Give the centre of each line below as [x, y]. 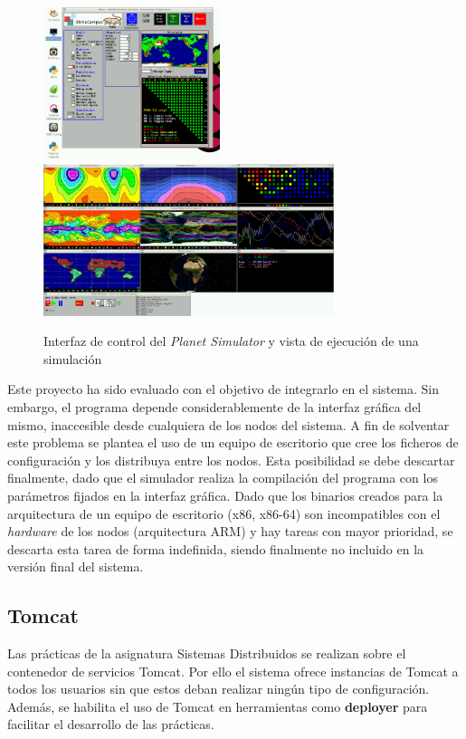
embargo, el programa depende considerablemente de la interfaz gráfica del [214, 406]
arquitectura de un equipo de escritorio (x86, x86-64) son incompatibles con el [224, 513]
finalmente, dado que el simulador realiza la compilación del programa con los [223, 478]
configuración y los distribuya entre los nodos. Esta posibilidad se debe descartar [231, 460]
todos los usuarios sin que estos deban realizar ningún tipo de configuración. [219, 689]
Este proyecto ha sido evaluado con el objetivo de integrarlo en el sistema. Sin [223, 389]
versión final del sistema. [76, 566]
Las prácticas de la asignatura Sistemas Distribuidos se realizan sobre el [207, 653]
